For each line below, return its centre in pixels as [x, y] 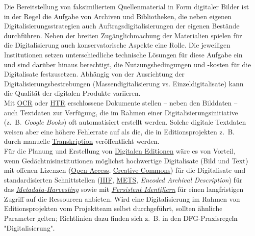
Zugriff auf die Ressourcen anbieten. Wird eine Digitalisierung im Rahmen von [122, 198]
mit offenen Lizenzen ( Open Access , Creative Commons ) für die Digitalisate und [125, 170]
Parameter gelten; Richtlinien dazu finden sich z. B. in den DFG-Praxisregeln [121, 218]
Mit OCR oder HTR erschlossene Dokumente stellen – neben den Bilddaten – [121, 102]
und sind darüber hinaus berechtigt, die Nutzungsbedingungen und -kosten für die [127, 64]
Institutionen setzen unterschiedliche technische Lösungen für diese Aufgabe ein [123, 54]
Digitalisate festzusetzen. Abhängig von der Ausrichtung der [94, 74]
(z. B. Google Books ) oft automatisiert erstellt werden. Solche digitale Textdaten [125, 122]
